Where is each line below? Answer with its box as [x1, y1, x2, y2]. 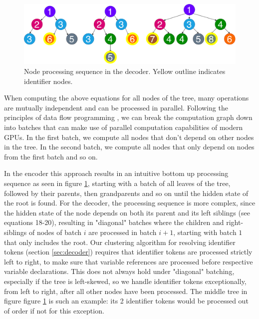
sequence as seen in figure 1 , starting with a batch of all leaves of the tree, [4, 178, 231, 188]
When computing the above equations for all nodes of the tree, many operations [4, 92, 249, 103]
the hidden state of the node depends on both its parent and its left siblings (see [4, 207, 250, 217]
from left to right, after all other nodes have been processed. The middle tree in [4, 285, 248, 296]
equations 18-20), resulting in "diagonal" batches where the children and [4, 217, 224, 227]
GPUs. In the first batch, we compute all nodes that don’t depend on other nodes [4, 131, 254, 142]
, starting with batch [173, 226, 237, 237]
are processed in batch [88, 226, 157, 237]
